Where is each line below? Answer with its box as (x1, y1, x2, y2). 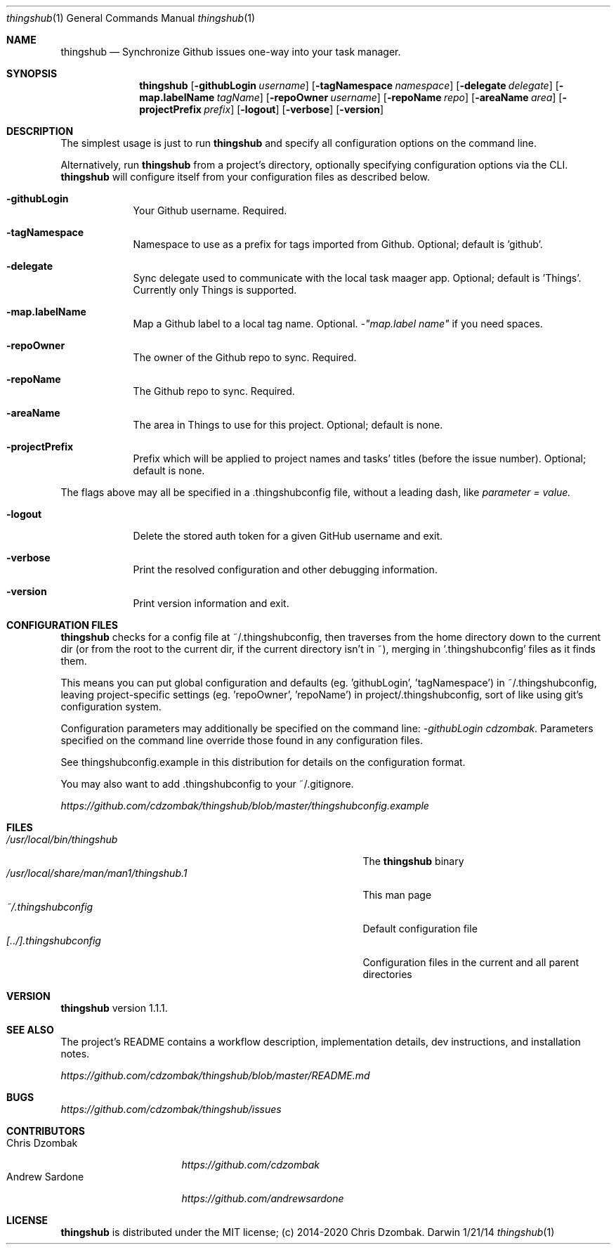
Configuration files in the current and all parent (362, 956, 579, 968)
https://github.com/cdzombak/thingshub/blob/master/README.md (60, 1069, 370, 1081)
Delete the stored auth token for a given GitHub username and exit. (133, 530, 443, 542)
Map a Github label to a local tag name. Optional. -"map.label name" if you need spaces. (133, 318, 543, 330)
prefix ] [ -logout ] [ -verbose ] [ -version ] (204, 103, 384, 115)
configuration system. (60, 701, 162, 712)
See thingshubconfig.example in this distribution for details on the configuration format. (60, 756, 466, 768)
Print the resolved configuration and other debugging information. (133, 564, 438, 575)
